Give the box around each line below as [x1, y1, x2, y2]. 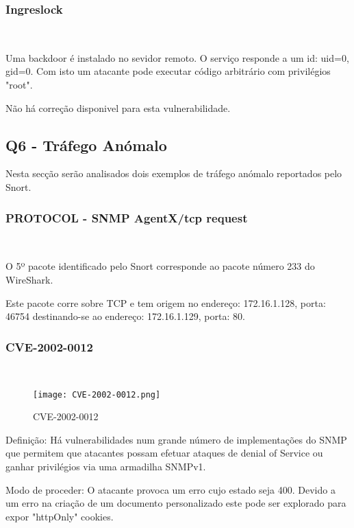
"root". [5, 78, 33, 91]
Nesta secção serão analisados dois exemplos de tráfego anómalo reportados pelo [5, 166, 342, 181]
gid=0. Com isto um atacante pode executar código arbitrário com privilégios [5, 64, 331, 78]
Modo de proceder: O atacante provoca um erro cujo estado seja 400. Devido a [5, 482, 336, 496]
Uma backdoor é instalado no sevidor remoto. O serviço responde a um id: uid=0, [5, 50, 349, 65]
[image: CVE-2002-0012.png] [33, 389, 161, 400]
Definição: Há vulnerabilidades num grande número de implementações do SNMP [5, 432, 347, 446]
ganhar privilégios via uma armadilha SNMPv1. [5, 459, 206, 474]
